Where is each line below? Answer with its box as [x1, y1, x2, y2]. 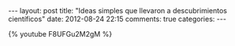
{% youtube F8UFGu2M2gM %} [8, 30, 113, 38]
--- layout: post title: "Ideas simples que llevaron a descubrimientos [8, 6, 227, 15]
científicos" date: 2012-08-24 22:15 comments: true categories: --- [8, 14, 227, 23]
